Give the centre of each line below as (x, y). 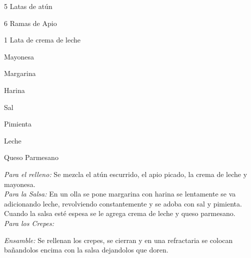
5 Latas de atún (28, 6)
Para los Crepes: (29, 223)
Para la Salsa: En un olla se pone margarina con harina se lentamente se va (120, 194)
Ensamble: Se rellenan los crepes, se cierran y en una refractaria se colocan (118, 240)
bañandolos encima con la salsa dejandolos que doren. (86, 250)
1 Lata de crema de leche (42, 40)
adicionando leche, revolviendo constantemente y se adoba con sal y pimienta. (123, 203)
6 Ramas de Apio (30, 23)
